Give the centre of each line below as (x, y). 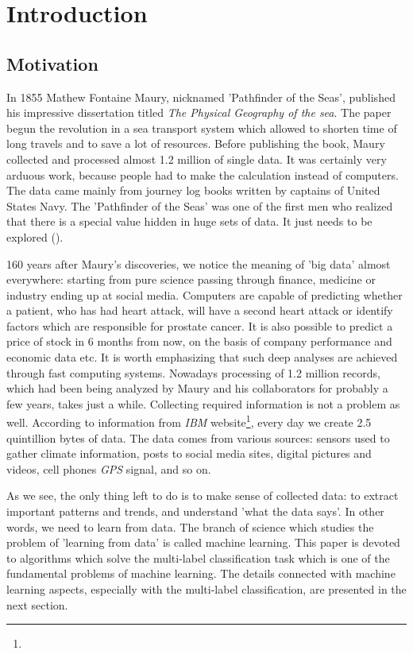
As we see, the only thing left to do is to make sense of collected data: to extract (203, 495)
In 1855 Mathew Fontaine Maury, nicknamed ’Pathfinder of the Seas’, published (201, 97)
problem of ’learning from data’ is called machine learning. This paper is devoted (203, 542)
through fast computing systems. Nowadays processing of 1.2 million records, (193, 372)
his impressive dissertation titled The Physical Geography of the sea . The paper (199, 112)
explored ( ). (35, 236)
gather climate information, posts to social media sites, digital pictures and (189, 453)
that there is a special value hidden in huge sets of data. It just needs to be (189, 221)
